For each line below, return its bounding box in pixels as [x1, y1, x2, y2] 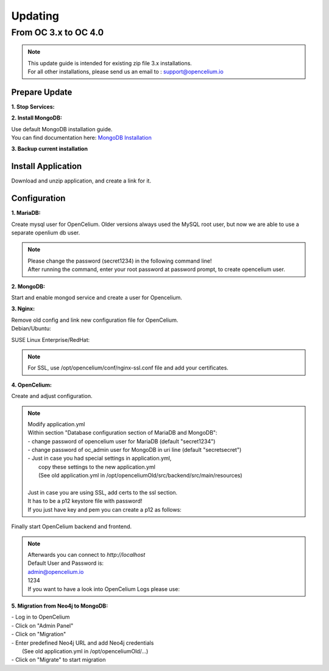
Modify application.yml [27, 420, 85, 427]
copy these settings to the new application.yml [38, 463, 155, 470]
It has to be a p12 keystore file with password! [27, 498, 143, 505]
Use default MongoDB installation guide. [11, 125, 113, 132]
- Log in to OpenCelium [11, 614, 70, 621]
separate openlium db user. [11, 229, 80, 236]
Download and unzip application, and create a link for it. [11, 177, 152, 184]
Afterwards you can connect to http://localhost [27, 551, 146, 558]
